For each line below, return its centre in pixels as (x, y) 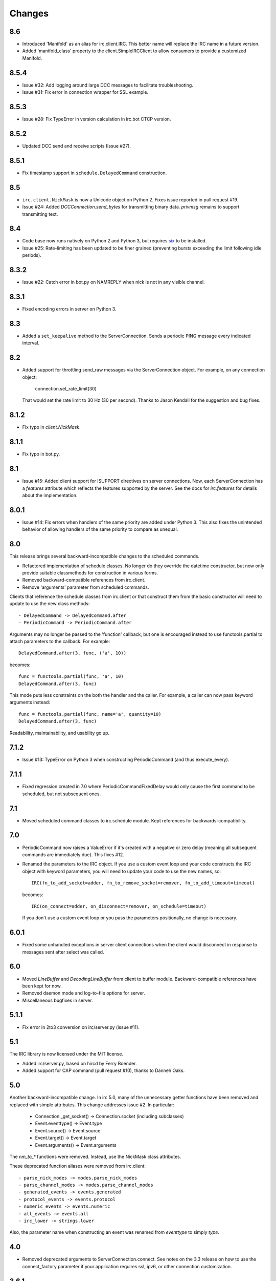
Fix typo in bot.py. (41, 454)
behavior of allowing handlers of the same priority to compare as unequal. (100, 529)
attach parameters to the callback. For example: (60, 642)
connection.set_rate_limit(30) (66, 389)
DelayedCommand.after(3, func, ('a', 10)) (73, 653)
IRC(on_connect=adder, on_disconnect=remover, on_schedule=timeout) (119, 906)
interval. (31, 343)
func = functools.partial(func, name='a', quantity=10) (90, 714)
